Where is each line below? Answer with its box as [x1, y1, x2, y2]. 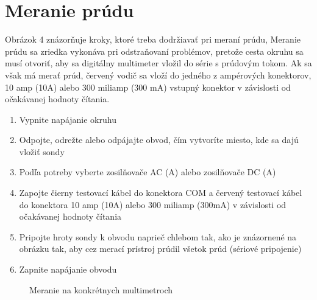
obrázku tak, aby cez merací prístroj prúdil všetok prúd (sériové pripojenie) [19, 242, 302, 255]
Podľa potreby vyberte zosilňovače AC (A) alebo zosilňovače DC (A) [19, 166, 276, 178]
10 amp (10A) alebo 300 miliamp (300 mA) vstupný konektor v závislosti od [5, 80, 291, 93]
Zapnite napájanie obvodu [19, 263, 117, 276]
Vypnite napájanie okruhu [19, 113, 116, 125]
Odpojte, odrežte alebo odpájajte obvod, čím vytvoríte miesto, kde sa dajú [19, 133, 299, 146]
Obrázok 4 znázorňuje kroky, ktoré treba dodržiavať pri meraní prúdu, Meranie [5, 33, 301, 46]
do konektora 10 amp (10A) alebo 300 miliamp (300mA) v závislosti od [19, 198, 287, 211]
